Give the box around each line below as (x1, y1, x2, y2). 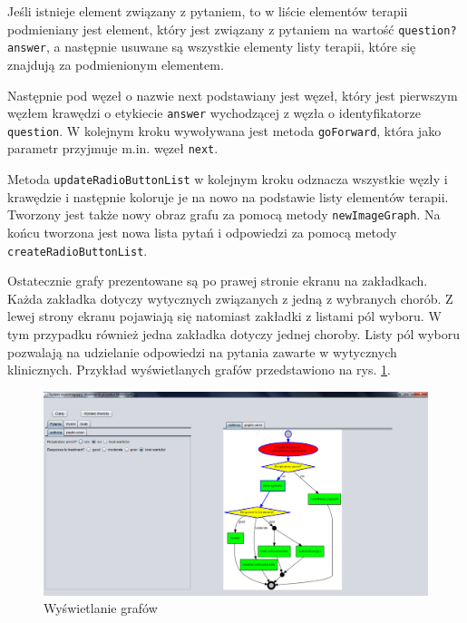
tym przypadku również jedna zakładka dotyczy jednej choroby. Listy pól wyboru (7, 325, 461, 343)
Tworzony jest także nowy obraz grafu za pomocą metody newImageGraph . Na (7, 205, 441, 224)
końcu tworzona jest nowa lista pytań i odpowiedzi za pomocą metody (7, 222, 397, 241)
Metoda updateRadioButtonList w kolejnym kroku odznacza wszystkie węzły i (7, 170, 448, 189)
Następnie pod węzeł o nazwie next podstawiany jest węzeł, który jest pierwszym (7, 85, 458, 104)
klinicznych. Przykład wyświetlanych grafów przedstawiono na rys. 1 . (7, 360, 391, 379)
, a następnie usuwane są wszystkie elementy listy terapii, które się (45, 37, 416, 56)
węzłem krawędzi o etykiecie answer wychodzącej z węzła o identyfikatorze (7, 103, 422, 122)
